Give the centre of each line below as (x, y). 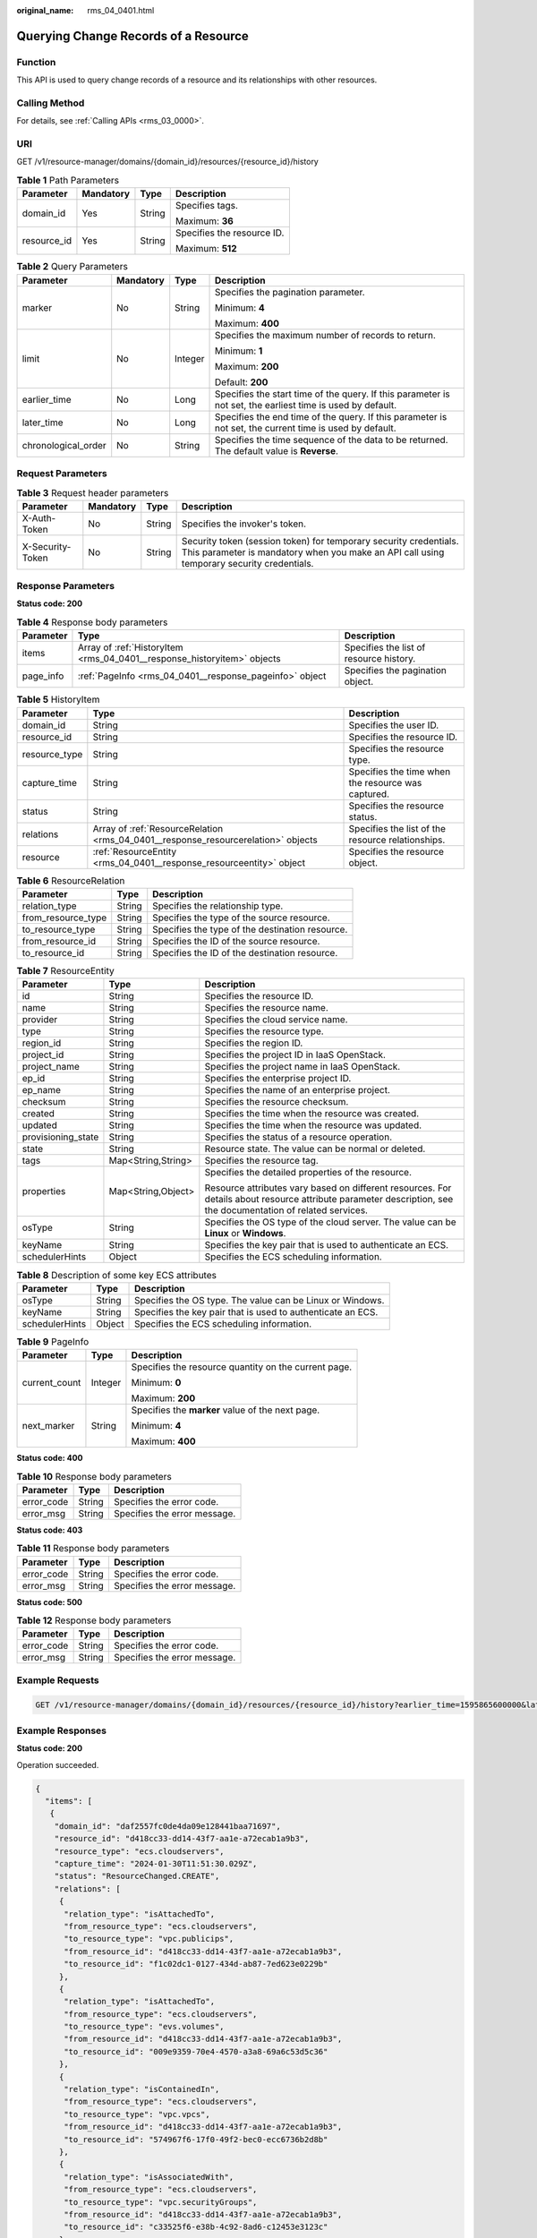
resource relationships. (397, 840)
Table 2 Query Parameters (72, 267)
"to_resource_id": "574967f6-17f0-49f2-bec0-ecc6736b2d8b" (196, 2139)
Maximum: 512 (206, 249)
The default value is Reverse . (277, 450)
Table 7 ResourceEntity (66, 971)
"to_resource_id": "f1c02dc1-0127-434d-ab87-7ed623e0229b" (196, 1964)
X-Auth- (39, 517)
